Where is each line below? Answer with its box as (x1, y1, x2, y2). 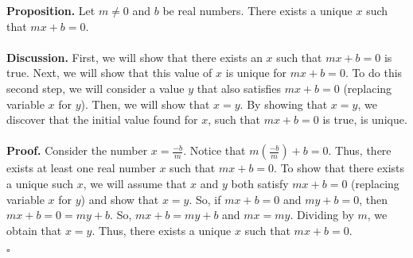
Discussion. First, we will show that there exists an (6, 48, 263, 65)
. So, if (189, 191, 221, 207)
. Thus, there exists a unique (92, 221, 232, 238)
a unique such (6, 175, 74, 191)
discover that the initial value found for (6, 111, 198, 128)
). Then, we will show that (80, 95, 210, 112)
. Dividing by (290, 206, 354, 223)
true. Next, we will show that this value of (6, 64, 212, 81)
